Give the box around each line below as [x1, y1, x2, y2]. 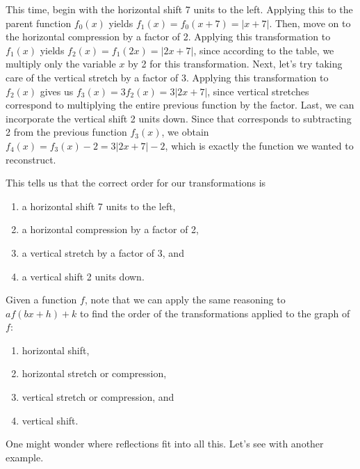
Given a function [6, 292, 77, 307]
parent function [6, 15, 72, 30]
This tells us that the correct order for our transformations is [6, 175, 266, 190]
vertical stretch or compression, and [22, 390, 174, 404]
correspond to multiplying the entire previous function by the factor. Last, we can [6, 97, 354, 112]
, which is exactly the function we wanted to [165, 138, 354, 152]
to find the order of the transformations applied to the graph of [80, 305, 350, 320]
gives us [40, 84, 74, 98]
